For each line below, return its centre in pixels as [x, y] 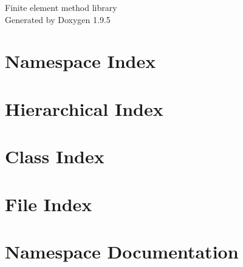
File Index [49, 204]
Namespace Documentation [122, 251]
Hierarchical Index [84, 108]
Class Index [55, 156]
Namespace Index [80, 61]
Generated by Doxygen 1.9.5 [58, 19]
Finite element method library [61, 7]
